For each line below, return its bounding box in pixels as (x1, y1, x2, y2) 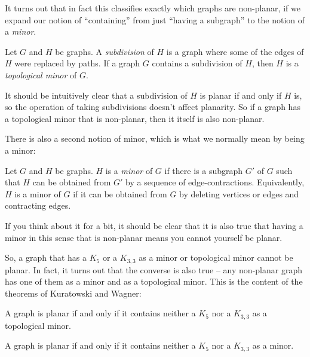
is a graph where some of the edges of (166, 45, 304, 57)
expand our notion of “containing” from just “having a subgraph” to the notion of (5, 13, 305, 26)
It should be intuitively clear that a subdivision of (5, 89, 188, 101)
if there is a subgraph (164, 164, 243, 176)
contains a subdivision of (152, 57, 243, 69)
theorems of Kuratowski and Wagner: (5, 286, 142, 299)
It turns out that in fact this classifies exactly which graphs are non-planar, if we (5, 2, 300, 14)
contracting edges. (5, 199, 71, 212)
